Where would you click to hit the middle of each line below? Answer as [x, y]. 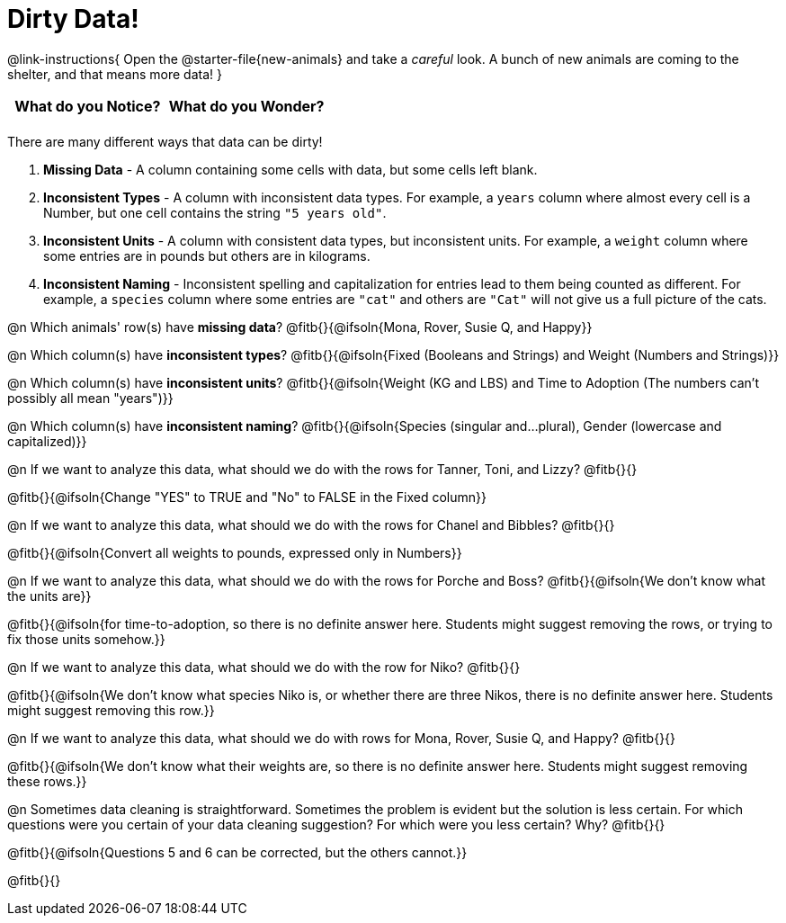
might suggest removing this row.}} [111, 710]
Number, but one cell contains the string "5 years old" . [215, 212]
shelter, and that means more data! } [115, 74]
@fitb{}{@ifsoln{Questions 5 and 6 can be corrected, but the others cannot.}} [237, 852]
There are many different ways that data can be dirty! [165, 141]
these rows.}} [47, 781]
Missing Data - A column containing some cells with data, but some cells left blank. [290, 169]
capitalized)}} [47, 441]
